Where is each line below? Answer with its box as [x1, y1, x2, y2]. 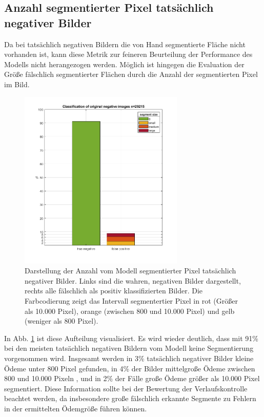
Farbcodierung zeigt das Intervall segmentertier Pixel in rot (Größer [25, 295, 238, 306]
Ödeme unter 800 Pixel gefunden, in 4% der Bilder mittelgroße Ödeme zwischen [4, 363, 255, 373]
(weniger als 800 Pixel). [25, 315, 98, 326]
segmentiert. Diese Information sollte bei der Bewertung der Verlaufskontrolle [4, 383, 248, 393]
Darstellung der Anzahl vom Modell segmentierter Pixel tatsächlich [25, 265, 236, 276]
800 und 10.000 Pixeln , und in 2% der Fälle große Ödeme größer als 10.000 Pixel [4, 373, 260, 384]
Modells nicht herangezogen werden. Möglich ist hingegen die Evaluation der [4, 58, 245, 69]
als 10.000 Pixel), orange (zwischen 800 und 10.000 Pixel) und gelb [25, 305, 235, 316]
